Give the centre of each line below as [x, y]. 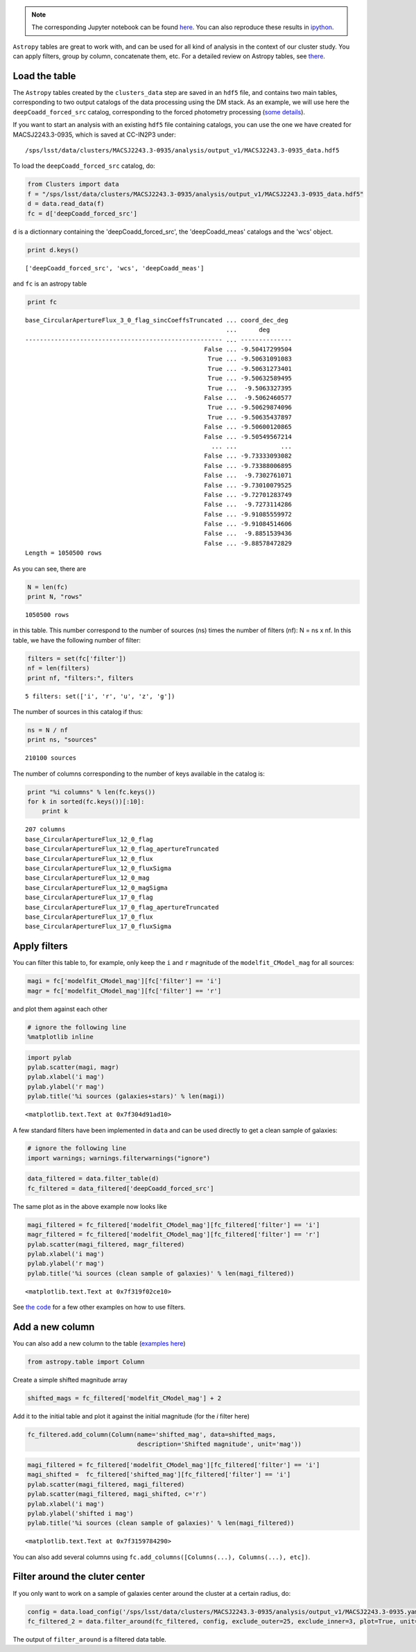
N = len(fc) [48, 587]
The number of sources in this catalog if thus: [78, 711]
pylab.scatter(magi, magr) [73, 1067]
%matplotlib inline [60, 1037]
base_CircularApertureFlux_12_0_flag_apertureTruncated [122, 849]
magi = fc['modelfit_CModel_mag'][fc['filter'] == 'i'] [124, 981]
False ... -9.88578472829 [248, 543]
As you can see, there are [50, 568]
